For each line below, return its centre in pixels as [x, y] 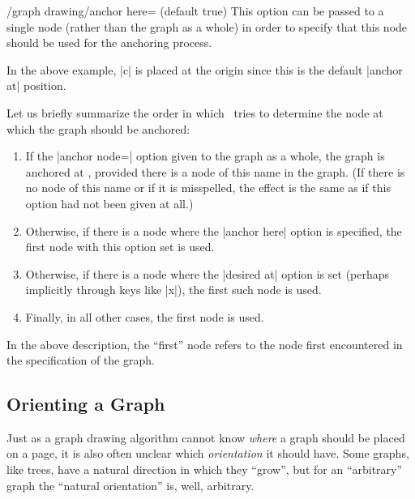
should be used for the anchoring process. [109, 43]
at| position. [36, 85]
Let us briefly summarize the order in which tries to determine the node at [195, 112]
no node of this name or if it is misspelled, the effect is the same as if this [208, 188]
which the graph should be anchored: [98, 128]
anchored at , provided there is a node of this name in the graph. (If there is [215, 171]
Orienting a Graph [86, 404]
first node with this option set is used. [120, 247]
